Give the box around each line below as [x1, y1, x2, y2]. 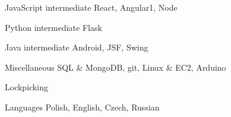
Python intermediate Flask [5, 21, 102, 33]
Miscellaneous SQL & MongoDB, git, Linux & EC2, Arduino [5, 61, 226, 73]
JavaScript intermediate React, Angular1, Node [5, 1, 178, 13]
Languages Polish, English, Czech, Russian [5, 100, 160, 113]
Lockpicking [5, 81, 48, 93]
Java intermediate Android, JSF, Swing [5, 41, 148, 53]
